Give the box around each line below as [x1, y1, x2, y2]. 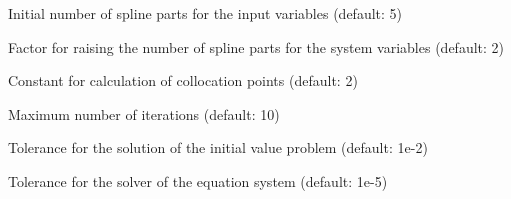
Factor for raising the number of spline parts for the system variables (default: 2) [8, 36, 505, 57]
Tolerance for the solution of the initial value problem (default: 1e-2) [8, 137, 428, 158]
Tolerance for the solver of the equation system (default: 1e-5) [8, 170, 388, 191]
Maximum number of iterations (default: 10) [8, 103, 280, 124]
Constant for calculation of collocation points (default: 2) [8, 70, 358, 91]
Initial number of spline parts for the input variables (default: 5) [8, 3, 403, 23]
